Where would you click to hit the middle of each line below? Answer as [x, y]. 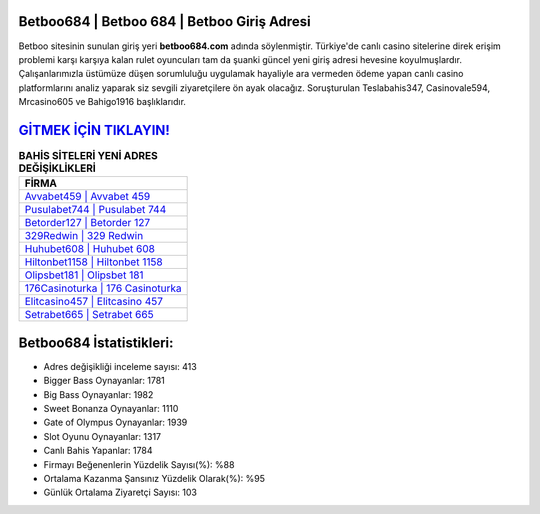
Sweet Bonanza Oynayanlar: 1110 [111, 409]
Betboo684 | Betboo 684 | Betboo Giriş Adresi [164, 21]
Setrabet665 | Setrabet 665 [89, 315]
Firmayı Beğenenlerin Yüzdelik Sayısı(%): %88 [139, 464]
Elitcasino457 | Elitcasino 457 [94, 302]
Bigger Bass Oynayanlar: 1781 [104, 381]
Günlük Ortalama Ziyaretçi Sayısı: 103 [120, 492]
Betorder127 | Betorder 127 [87, 223]
